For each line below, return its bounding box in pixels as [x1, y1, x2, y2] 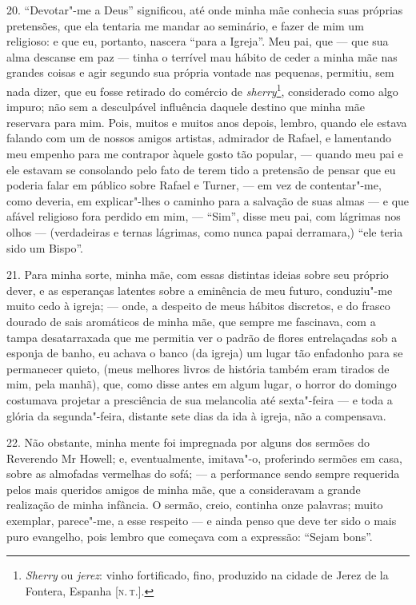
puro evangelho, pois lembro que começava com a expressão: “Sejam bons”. [6, 527, 373, 544]
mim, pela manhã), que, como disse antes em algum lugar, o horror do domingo [6, 376, 397, 392]
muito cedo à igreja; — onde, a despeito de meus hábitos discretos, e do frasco [6, 297, 390, 314]
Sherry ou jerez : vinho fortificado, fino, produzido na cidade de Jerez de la [25, 567, 389, 583]
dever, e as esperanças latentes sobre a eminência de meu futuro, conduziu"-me [6, 281, 393, 298]
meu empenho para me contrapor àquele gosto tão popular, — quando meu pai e [6, 145, 403, 161]
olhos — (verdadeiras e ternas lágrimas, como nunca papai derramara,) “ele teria [6, 223, 403, 240]
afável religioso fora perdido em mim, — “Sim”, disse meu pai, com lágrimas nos [6, 208, 401, 225]
